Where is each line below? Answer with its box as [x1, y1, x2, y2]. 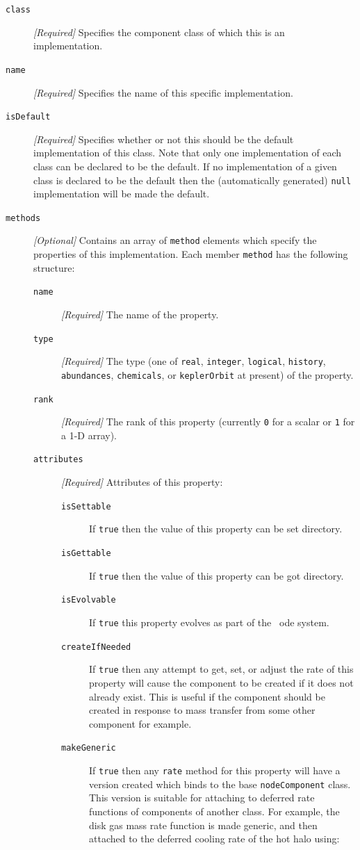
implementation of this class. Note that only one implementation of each [33, 145, 342, 160]
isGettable [61, 548, 111, 559]
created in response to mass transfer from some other [89, 703, 316, 717]
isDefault [6, 112, 51, 122]
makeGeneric [61, 743, 116, 753]
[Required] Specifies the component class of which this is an [33, 24, 285, 39]
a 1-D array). [61, 427, 117, 442]
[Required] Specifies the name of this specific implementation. [33, 85, 293, 99]
